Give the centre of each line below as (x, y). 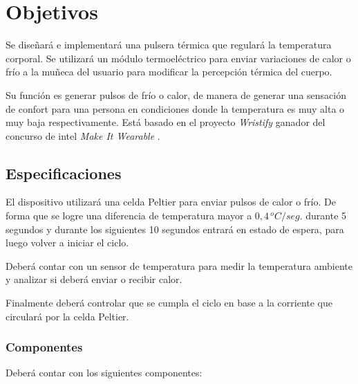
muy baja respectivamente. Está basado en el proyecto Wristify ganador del (166, 122)
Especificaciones (64, 173)
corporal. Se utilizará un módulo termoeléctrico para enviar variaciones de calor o (178, 58)
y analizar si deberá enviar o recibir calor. (94, 279)
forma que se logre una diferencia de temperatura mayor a (129, 216)
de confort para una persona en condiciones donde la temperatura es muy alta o (175, 108)
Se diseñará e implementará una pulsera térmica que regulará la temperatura (169, 45)
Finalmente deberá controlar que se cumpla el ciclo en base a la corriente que (169, 303)
